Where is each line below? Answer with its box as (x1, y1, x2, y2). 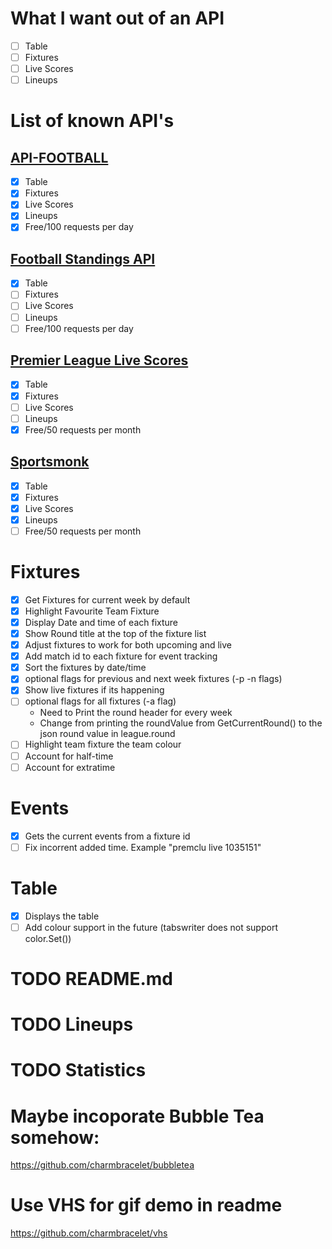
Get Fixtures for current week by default (24, 593, 191, 606)
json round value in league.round (39, 728, 176, 740)
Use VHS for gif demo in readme (10, 1194, 283, 1217)
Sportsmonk (10, 453, 90, 471)
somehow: (10, 1126, 100, 1149)
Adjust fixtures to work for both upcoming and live (24, 639, 232, 651)
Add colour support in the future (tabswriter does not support (24, 921, 278, 933)
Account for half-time (24, 750, 114, 762)
